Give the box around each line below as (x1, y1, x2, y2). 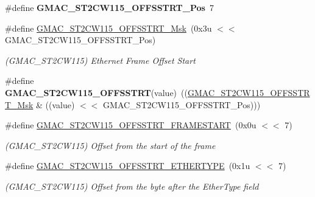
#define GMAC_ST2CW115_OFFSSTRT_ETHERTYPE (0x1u (5, 159, 250, 172)
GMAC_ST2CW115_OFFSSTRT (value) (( (5, 86, 188, 98)
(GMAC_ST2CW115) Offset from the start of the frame (5, 139, 216, 151)
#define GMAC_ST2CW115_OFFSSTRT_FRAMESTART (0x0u (5, 119, 257, 131)
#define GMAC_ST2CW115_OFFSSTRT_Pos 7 (5, 1, 214, 13)
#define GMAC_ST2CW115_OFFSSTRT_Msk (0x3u (5, 21, 212, 34)
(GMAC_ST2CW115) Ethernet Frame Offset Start (5, 54, 196, 66)
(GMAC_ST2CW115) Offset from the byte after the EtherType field (5, 179, 259, 192)
